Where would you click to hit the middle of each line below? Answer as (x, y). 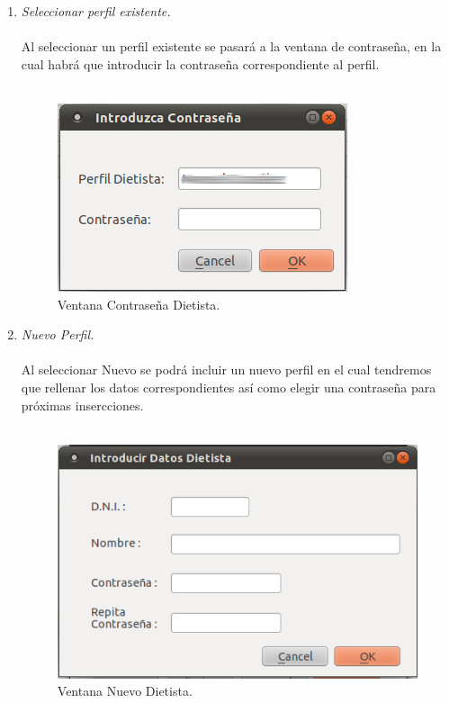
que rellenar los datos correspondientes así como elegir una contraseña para (229, 387)
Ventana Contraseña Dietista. (139, 304)
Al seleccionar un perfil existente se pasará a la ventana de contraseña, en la (231, 46)
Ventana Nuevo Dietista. (125, 691)
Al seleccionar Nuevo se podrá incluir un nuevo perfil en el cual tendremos (226, 370)
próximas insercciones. (82, 405)
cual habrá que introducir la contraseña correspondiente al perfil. (200, 63)
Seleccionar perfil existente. (96, 11)
